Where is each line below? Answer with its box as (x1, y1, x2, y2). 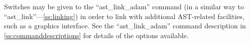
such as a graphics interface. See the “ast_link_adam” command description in (4, 21, 246, 31)
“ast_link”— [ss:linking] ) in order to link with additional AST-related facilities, (4, 11, 245, 21)
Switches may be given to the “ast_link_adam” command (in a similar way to (4, 1, 244, 11)
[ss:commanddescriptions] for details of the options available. (4, 30, 189, 40)
